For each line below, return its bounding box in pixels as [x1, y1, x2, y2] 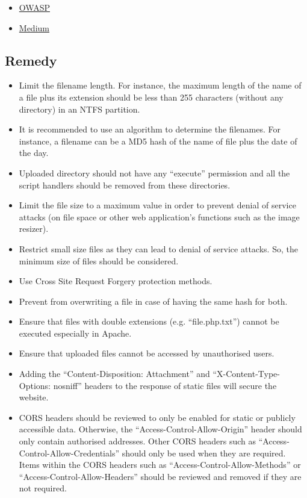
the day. [19, 146, 49, 159]
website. [19, 391, 49, 403]
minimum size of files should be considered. [19, 254, 179, 267]
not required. [19, 482, 67, 494]
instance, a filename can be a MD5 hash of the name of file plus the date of [19, 134, 297, 147]
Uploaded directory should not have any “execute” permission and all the [19, 166, 290, 179]
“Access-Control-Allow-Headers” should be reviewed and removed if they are [19, 470, 302, 482]
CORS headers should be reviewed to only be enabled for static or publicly [19, 411, 296, 423]
